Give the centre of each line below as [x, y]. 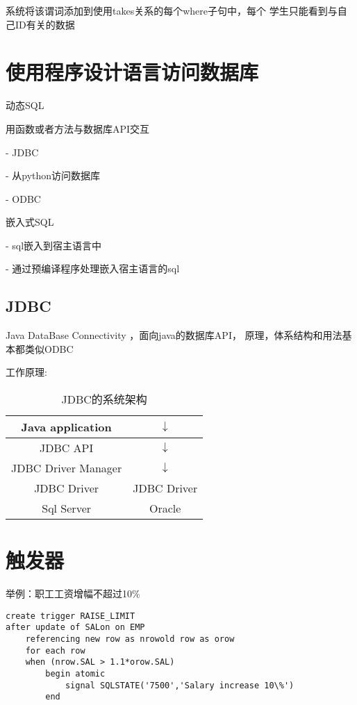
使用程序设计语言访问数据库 [132, 72]
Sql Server [67, 508]
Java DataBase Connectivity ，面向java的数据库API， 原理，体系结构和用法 [174, 335]
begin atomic [75, 674]
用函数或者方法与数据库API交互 [78, 128]
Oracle [165, 508]
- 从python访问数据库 [53, 175]
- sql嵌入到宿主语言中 [54, 245]
